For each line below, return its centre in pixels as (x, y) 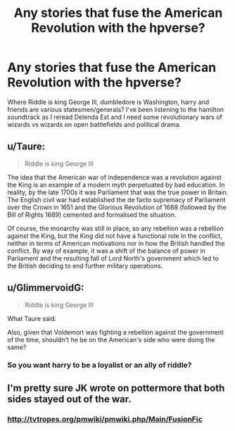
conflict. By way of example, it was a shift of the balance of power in (107, 251)
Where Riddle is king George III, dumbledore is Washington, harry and (108, 102)
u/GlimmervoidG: (46, 288)
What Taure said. (32, 318)
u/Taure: (26, 147)
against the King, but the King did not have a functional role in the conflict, (115, 236)
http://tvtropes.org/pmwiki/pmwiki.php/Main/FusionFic (105, 419)
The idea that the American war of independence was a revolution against (114, 177)
